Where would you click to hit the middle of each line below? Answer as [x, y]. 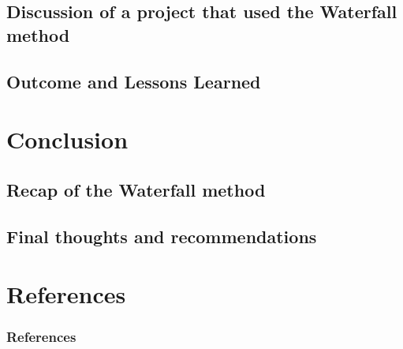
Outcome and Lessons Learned [134, 81]
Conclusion [67, 139]
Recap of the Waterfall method [136, 189]
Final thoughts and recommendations [162, 236]
